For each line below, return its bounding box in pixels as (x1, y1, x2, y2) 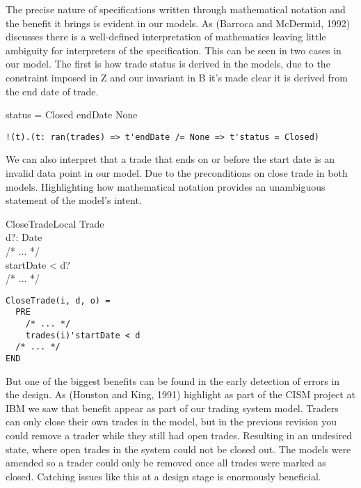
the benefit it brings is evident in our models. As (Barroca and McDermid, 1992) (6, 15, 351, 30)
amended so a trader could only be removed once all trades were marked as (6, 455, 326, 470)
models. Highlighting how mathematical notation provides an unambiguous (6, 179, 326, 194)
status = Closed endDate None (6, 107, 138, 122)
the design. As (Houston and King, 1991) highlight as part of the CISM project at (6, 387, 355, 402)
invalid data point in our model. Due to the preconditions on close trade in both (6, 166, 348, 180)
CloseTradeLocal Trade (6, 216, 104, 230)
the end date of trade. (6, 84, 99, 98)
